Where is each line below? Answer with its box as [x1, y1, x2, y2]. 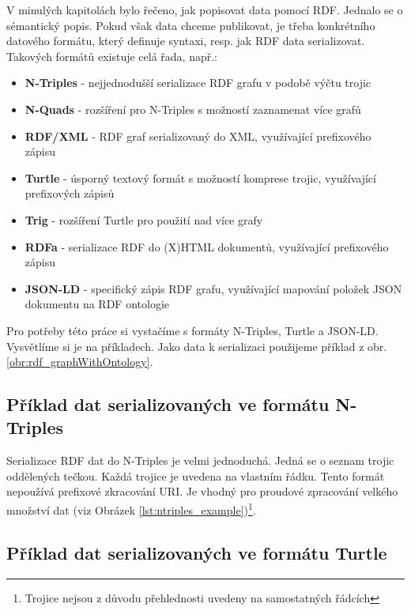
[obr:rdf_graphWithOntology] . [6, 353, 153, 370]
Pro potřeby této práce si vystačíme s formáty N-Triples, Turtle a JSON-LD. [6, 322, 379, 338]
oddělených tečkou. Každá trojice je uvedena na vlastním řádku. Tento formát [6, 467, 385, 484]
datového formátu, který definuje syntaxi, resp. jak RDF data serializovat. [6, 32, 365, 49]
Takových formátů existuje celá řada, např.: [6, 47, 217, 64]
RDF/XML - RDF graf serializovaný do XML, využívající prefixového [25, 127, 371, 144]
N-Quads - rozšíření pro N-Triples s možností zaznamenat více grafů [25, 100, 361, 117]
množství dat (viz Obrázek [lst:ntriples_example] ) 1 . [6, 500, 256, 518]
